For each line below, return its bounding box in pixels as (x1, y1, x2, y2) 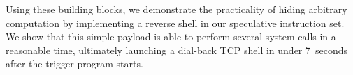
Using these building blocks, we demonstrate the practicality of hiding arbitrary (6, 2, 347, 16)
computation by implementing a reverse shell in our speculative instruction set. (6, 15, 345, 30)
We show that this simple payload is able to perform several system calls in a (6, 29, 336, 44)
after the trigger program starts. (6, 56, 143, 71)
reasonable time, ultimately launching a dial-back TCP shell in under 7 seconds (6, 42, 348, 57)
